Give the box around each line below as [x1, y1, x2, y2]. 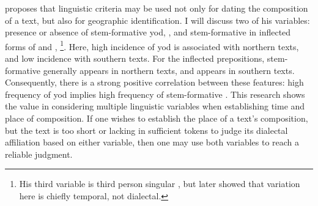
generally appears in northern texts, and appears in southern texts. [43, 64, 295, 76]
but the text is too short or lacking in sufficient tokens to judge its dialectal [5, 123, 288, 136]
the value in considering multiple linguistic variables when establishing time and [5, 100, 305, 112]
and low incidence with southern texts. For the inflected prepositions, [5, 52, 265, 65]
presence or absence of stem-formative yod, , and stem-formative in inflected [5, 26, 291, 39]
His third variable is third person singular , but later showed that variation [19, 177, 300, 190]
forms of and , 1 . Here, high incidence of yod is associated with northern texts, [5, 38, 299, 53]
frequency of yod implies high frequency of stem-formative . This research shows [5, 87, 305, 100]
